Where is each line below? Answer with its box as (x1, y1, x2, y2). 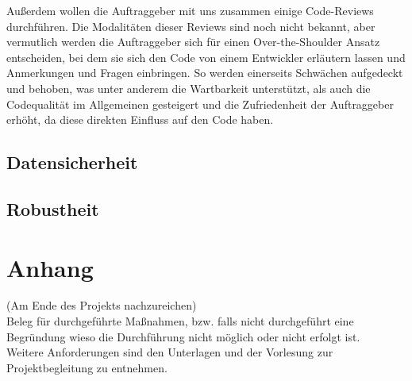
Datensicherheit (6, 150, 138, 175)
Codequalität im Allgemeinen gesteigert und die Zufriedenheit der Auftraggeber (6, 95, 394, 112)
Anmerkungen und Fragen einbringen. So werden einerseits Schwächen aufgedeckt (6, 64, 403, 81)
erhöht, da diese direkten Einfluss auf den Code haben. (6, 111, 274, 128)
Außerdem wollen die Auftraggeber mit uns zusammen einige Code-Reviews (6, 2, 374, 18)
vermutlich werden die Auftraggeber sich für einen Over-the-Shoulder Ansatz (6, 33, 380, 50)
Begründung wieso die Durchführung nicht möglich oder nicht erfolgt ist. (6, 328, 360, 344)
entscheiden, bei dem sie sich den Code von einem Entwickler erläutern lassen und (6, 48, 406, 65)
